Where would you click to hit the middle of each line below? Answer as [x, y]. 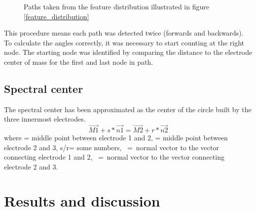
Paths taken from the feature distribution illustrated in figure [116, 6]
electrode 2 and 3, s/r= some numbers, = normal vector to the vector [111, 147]
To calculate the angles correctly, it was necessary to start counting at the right [124, 42]
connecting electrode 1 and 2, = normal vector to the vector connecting [114, 157]
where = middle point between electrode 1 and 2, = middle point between [116, 138]
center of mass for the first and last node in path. [79, 62]
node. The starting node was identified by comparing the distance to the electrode [128, 52]
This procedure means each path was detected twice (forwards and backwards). [124, 33]
